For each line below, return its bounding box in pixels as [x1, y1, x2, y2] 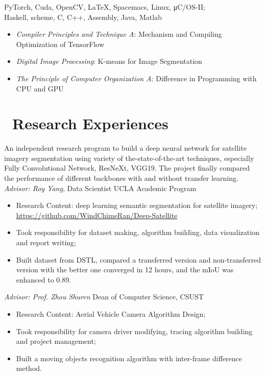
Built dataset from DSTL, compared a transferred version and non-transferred [16, 254, 261, 265]
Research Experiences [12, 113, 168, 134]
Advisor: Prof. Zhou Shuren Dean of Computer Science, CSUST [4, 291, 204, 302]
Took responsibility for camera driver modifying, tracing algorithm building [16, 325, 253, 336]
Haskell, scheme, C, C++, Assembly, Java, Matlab [4, 11, 162, 22]
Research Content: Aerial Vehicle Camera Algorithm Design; [16, 309, 206, 319]
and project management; [16, 336, 96, 346]
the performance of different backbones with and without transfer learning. [4, 173, 238, 183]
